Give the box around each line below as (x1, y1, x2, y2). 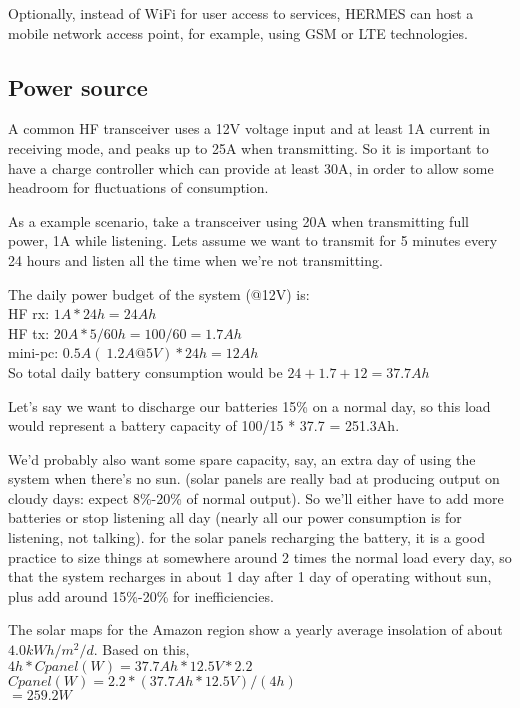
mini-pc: (8, 342, 59, 363)
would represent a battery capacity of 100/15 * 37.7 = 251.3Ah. (8, 415, 400, 436)
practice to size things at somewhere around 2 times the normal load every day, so (8, 546, 512, 567)
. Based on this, (93, 639, 190, 660)
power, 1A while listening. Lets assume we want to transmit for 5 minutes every (8, 230, 498, 251)
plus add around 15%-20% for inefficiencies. (8, 585, 274, 606)
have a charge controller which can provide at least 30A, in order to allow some (8, 157, 494, 178)
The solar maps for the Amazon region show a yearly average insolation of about (8, 619, 503, 640)
